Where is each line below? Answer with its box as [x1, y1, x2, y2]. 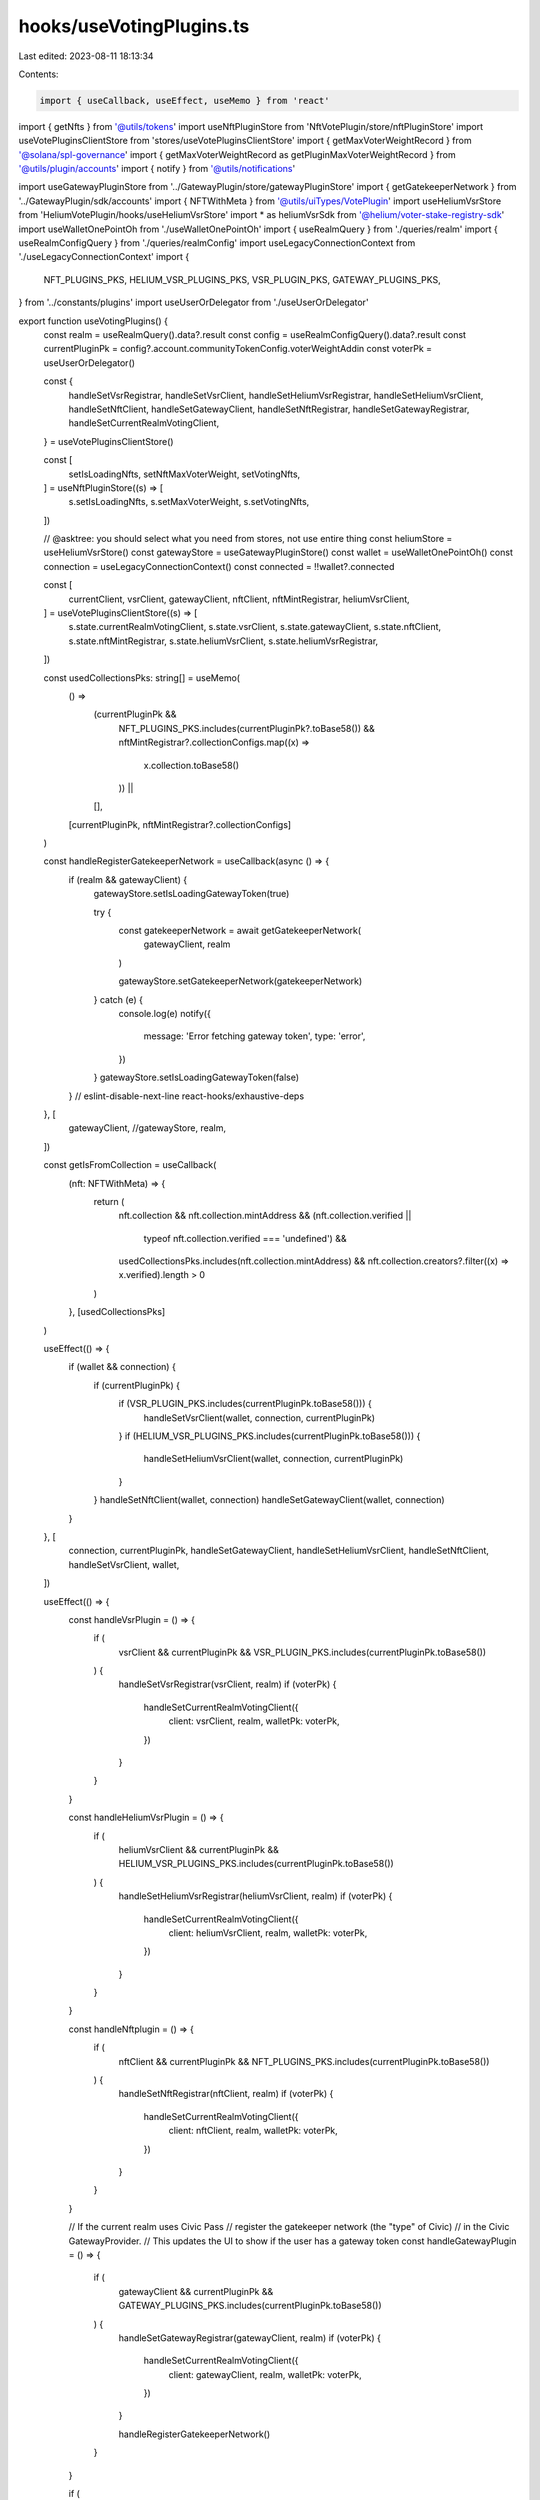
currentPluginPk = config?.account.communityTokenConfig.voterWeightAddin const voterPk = [43, 343, 433, 355]
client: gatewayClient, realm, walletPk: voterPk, [168, 2368, 362, 2380]
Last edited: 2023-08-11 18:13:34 [18, 50, 154, 62]
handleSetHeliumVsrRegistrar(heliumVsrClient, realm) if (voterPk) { [118, 1890, 393, 1902]
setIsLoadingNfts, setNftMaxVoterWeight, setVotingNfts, [68, 468, 301, 480]
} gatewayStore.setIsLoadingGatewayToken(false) [93, 1071, 300, 1084]
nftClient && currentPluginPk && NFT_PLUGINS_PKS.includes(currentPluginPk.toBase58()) [118, 2055, 490, 2067]
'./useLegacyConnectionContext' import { [18, 251, 190, 263]
